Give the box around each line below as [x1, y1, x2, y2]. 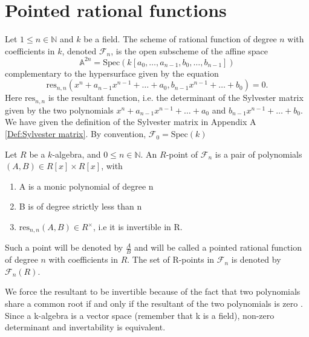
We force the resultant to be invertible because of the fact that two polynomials [5, 285, 301, 298]
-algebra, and [52, 147, 101, 160]
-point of [166, 147, 198, 160]
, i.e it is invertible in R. [93, 220, 183, 233]
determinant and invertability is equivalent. [5, 321, 166, 333]
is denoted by [231, 253, 281, 266]
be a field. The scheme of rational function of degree [83, 33, 277, 45]
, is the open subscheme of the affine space [111, 44, 268, 57]
